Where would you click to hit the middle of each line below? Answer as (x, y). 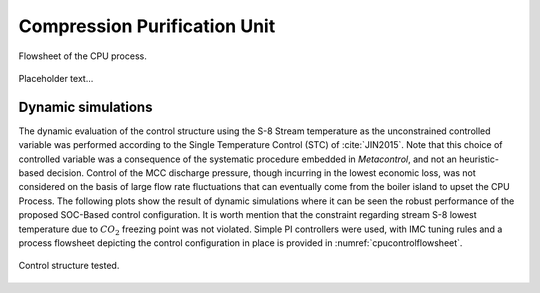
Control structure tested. (69, 266)
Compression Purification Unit (147, 26)
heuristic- (479, 159)
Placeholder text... (56, 78)
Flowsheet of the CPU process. (82, 56)
